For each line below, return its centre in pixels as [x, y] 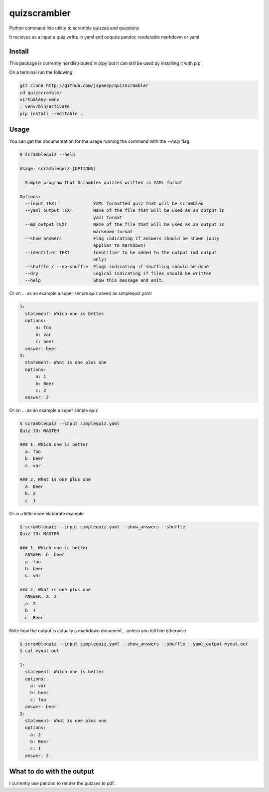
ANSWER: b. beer [45, 555]
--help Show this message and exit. [95, 280]
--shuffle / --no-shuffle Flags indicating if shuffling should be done [117, 266]
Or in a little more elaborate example [47, 513]
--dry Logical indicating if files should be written [118, 273]
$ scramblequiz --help [47, 155]
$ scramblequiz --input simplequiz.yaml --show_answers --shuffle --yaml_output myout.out [134, 644]
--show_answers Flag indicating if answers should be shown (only [122, 238]
